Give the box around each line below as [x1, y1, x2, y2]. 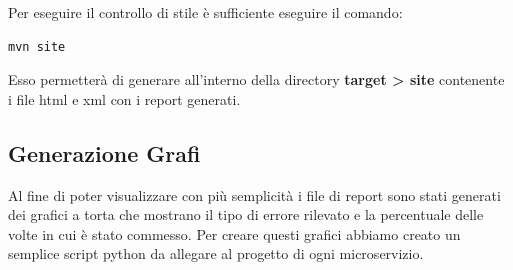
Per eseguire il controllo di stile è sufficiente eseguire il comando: [8, 2, 403, 22]
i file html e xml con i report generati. [8, 88, 241, 109]
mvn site [8, 39, 66, 54]
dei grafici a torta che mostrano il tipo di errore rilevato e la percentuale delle [8, 204, 484, 225]
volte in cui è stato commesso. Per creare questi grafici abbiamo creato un [8, 223, 461, 244]
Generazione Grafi [8, 137, 201, 168]
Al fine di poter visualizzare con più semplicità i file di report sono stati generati [8, 184, 501, 205]
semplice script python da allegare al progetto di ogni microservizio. [8, 243, 424, 264]
